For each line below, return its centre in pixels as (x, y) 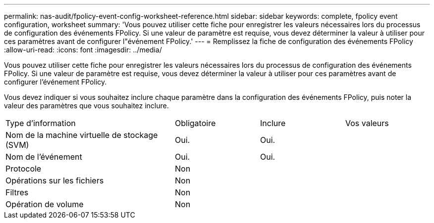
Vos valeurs (367, 123)
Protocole (24, 169)
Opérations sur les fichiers (55, 180)
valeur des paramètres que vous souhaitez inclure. (86, 106)
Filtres (17, 192)
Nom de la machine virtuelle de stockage (82, 135)
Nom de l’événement (44, 157)
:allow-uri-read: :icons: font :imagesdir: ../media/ (83, 50)
